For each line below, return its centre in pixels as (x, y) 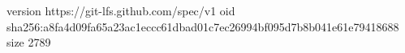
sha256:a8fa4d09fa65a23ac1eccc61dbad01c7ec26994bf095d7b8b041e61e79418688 (203, 26)
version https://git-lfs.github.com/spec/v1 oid (121, 10)
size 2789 (29, 42)
